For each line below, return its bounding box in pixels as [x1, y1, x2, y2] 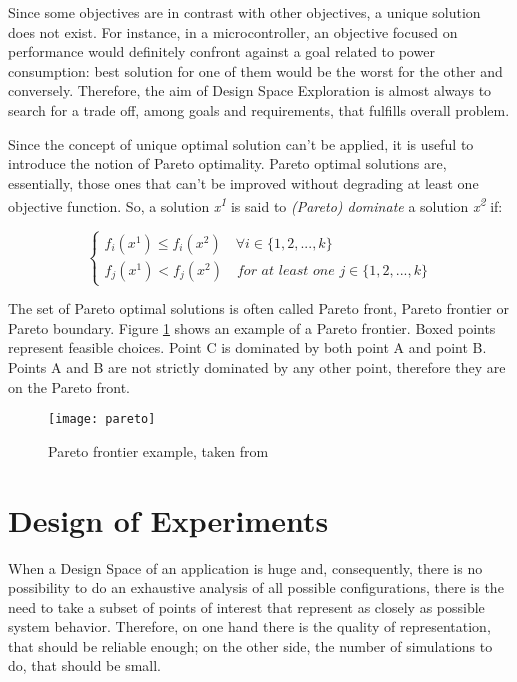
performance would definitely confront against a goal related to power [8, 41, 435, 62]
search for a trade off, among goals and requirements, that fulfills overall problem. [8, 99, 510, 120]
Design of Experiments [8, 499, 329, 540]
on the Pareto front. [8, 376, 131, 397]
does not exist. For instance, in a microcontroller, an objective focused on [8, 21, 458, 42]
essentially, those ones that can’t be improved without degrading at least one [8, 172, 479, 193]
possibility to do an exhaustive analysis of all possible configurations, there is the [8, 577, 504, 598]
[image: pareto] [48, 412, 156, 427]
